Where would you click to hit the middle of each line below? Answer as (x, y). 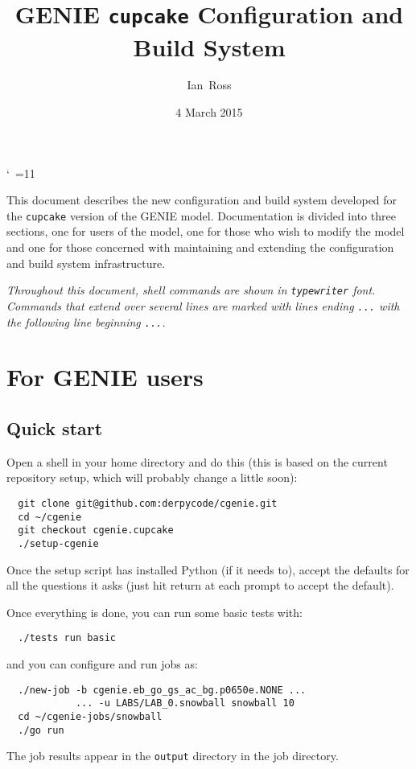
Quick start (55, 428)
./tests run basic (67, 638)
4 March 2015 (209, 112)
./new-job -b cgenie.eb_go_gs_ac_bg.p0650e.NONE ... (162, 690)
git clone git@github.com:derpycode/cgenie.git (148, 503)
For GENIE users (105, 377)
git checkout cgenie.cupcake (96, 530)
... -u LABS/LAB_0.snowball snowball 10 (185, 703)
